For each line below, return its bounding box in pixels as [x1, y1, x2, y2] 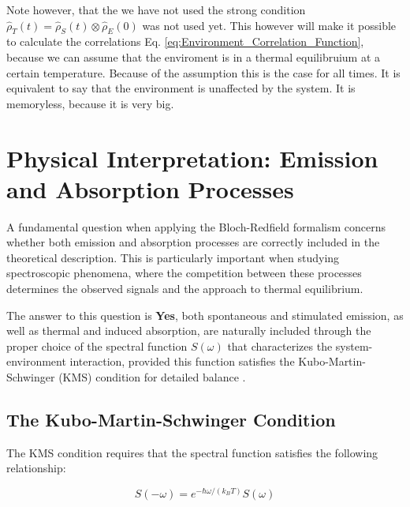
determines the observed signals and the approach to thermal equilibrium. [6, 280, 363, 297]
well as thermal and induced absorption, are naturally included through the [6, 322, 371, 339]
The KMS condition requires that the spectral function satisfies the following [6, 444, 378, 460]
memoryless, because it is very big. [6, 95, 174, 111]
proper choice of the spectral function [6, 337, 188, 354]
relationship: [6, 460, 66, 476]
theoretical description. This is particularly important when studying [6, 249, 340, 265]
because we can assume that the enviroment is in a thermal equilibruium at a [6, 48, 381, 65]
